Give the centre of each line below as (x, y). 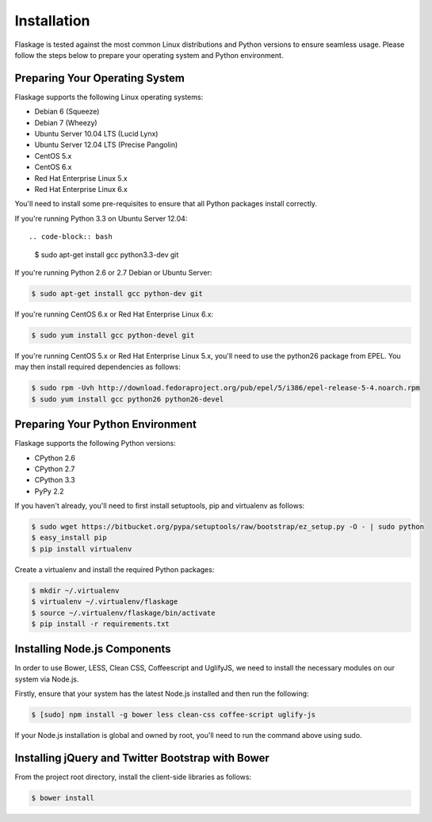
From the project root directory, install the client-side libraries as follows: (133, 777)
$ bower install (63, 798)
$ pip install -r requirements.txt (100, 624)
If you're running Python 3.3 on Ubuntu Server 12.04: (101, 218)
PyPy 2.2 (49, 491)
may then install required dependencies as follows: (98, 367)
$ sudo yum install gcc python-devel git (113, 335)
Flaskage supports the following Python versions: (95, 444)
